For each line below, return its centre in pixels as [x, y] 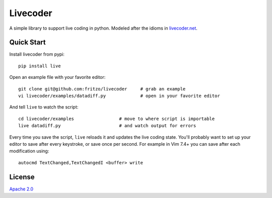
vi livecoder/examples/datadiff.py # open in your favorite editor [119, 96]
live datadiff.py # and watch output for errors [107, 126]
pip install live [40, 66]
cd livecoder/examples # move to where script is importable [117, 119]
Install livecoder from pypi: [37, 54]
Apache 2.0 [21, 189]
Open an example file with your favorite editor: [57, 77]
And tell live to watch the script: [44, 107]
